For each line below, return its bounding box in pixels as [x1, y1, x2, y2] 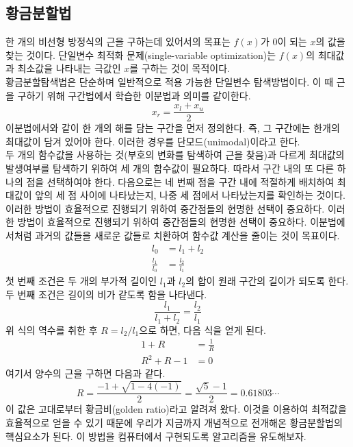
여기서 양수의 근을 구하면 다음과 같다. [5, 366, 166, 380]
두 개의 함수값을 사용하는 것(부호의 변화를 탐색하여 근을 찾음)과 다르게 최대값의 [5, 147, 345, 162]
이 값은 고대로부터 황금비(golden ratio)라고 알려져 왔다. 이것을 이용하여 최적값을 [5, 402, 347, 416]
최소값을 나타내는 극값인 [17, 61, 121, 75]
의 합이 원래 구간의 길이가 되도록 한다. [185, 274, 349, 288]
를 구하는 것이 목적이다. [129, 61, 230, 75]
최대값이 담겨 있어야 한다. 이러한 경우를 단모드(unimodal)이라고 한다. [5, 134, 300, 148]
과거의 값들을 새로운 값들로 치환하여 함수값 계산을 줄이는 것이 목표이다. [35, 228, 340, 242]
